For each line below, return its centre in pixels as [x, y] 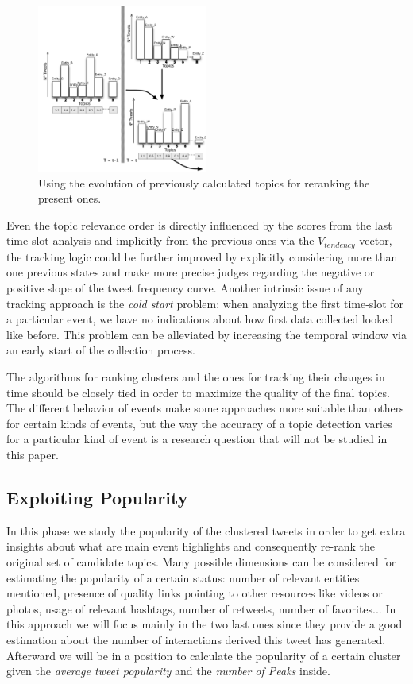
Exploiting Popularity [97, 497]
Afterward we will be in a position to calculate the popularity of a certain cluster [204, 655]
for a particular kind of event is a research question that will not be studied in [197, 439]
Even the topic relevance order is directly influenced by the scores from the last [199, 224]
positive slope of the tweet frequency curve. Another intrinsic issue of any [185, 288]
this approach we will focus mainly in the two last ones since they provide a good [205, 624]
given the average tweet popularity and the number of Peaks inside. [168, 671]
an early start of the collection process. [101, 350]
